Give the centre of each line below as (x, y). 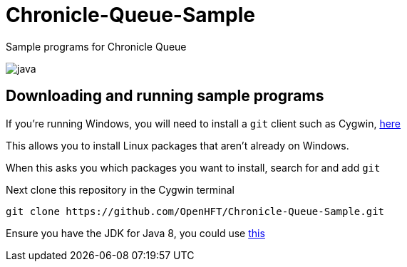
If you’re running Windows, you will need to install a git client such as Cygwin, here (203, 123)
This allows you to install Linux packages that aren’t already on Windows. (177, 145)
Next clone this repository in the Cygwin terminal (120, 189)
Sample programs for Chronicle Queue (96, 46)
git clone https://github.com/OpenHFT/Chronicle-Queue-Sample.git (195, 211)
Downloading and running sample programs (165, 96)
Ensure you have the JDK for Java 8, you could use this (135, 233)
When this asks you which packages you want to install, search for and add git (193, 167)
